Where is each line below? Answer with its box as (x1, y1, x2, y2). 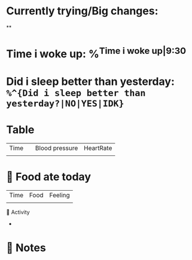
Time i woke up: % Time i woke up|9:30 (6, 45, 187, 61)
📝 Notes (6, 241, 46, 255)
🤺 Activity (6, 208, 30, 216)
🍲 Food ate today (6, 170, 92, 183)
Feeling (49, 191, 70, 199)
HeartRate (83, 143, 112, 152)
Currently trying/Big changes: (6, 4, 159, 18)
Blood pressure (35, 143, 78, 152)
